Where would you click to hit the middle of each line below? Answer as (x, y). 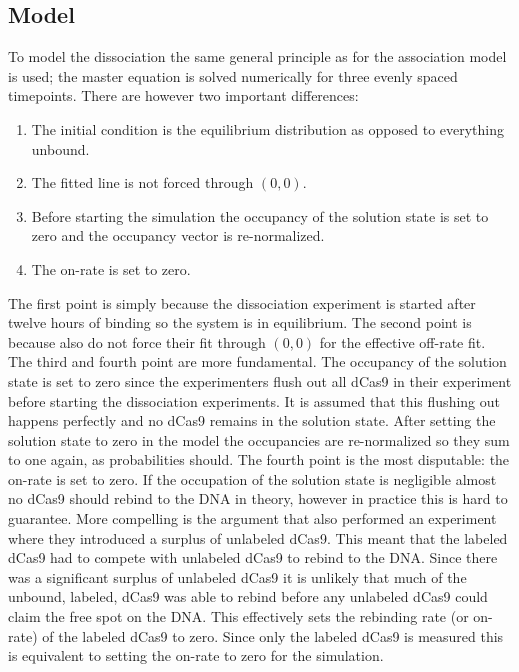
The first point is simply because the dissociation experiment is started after (242, 302)
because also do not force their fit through (137, 341)
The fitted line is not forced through (142, 182)
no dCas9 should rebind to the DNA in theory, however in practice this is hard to (258, 498)
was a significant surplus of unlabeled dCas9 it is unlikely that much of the (237, 576)
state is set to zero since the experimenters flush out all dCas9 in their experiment (260, 380)
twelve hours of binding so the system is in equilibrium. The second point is (240, 322)
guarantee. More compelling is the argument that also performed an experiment (252, 518)
